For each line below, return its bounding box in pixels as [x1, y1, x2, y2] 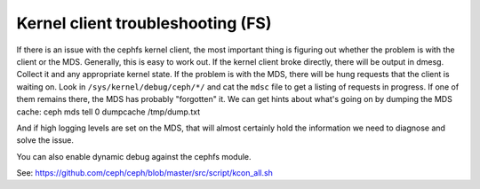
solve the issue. [16, 135, 75, 146]
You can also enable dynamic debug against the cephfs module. [16, 151, 252, 161]
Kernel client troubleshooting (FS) [16, 13, 272, 33]
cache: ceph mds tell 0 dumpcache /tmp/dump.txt [16, 106, 200, 117]
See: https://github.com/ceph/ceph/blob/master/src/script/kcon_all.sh [16, 168, 273, 178]
